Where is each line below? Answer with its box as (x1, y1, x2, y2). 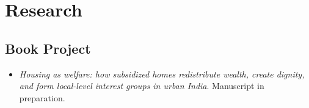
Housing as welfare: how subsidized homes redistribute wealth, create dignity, (19, 67, 305, 80)
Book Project (5, 38, 91, 57)
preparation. (19, 91, 65, 104)
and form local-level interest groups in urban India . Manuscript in (19, 79, 264, 92)
